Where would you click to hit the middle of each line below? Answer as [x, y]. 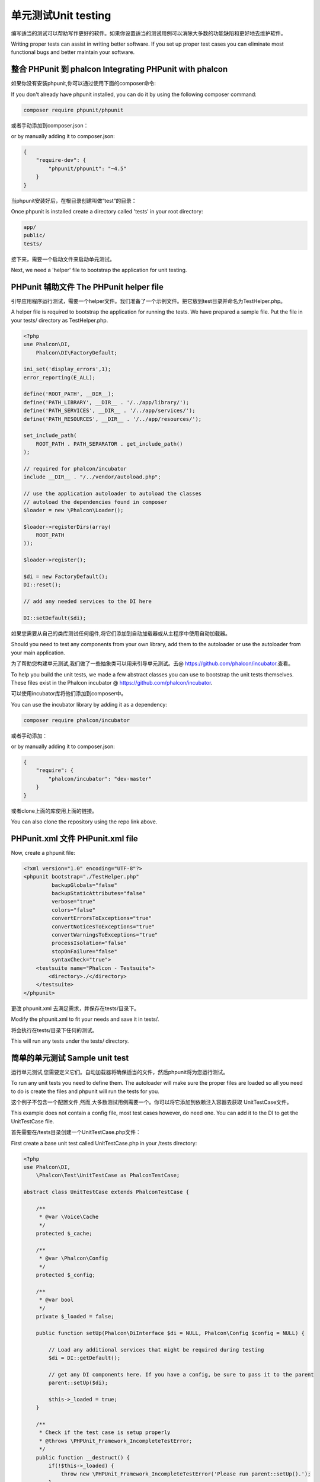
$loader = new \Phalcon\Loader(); [73, 510]
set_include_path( [50, 435]
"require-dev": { [61, 160]
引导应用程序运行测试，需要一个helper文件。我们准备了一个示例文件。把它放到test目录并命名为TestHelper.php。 [148, 301]
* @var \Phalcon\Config [73, 1259]
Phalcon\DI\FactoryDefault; [77, 352]
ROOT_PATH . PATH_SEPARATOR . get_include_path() [109, 444]
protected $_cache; [64, 1234]
